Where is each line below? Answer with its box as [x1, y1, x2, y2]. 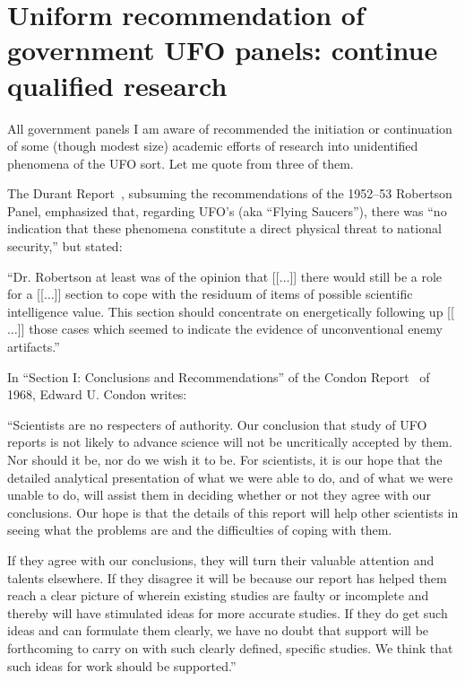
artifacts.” [7, 337, 60, 356]
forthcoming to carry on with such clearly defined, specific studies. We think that [7, 638, 453, 657]
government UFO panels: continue [7, 31, 438, 68]
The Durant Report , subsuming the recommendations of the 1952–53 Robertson [7, 184, 452, 203]
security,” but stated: [7, 237, 123, 256]
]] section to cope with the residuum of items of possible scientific [54, 284, 413, 303]
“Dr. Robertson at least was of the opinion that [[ [7, 266, 280, 285]
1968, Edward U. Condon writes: [7, 385, 187, 404]
